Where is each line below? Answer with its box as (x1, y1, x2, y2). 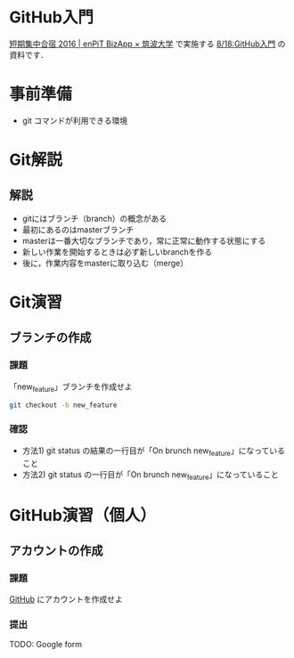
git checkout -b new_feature (9, 401, 118, 410)
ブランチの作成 (9, 330, 92, 345)
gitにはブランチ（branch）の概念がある (21, 213, 167, 223)
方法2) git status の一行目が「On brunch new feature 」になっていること (21, 468, 279, 482)
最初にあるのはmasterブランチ (21, 223, 135, 235)
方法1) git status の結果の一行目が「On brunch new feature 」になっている (21, 445, 285, 458)
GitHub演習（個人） (9, 505, 156, 525)
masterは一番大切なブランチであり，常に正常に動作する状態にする (21, 235, 266, 246)
